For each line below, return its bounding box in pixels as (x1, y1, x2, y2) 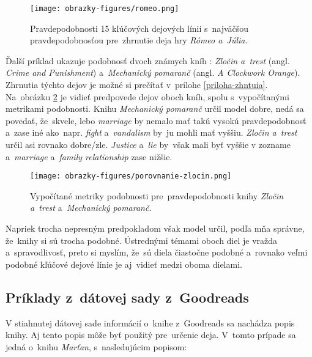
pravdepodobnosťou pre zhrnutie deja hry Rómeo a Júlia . (30, 34, 248, 46)
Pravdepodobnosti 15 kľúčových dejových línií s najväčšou (30, 21, 249, 34)
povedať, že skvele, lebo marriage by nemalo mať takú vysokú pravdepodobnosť (6, 114, 306, 127)
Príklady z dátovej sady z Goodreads (6, 287, 249, 306)
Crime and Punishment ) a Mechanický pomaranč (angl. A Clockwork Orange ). (6, 66, 300, 79)
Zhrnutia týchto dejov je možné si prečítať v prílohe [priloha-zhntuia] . (6, 78, 268, 91)
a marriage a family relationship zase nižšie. (6, 150, 173, 163)
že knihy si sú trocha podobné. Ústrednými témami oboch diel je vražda (6, 234, 278, 246)
